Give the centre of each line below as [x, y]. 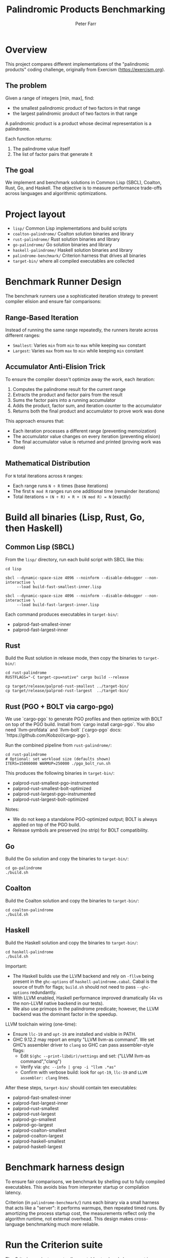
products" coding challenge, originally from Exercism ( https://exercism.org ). [85, 69]
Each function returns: [29, 139]
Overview [26, 50]
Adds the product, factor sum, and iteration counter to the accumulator [87, 405]
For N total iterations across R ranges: [44, 476]
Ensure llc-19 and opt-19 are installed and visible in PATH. [74, 1034]
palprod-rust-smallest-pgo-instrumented [56, 783]
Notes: [12, 810]
